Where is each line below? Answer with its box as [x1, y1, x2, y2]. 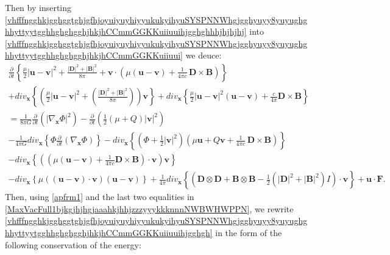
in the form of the [215, 226, 282, 239]
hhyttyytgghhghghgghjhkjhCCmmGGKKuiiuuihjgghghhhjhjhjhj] [5, 25, 247, 38]
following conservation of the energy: [5, 238, 141, 251]
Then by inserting [5, 1, 72, 13]
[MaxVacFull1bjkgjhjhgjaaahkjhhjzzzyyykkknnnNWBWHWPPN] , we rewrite [5, 202, 294, 215]
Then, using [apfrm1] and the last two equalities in [5, 190, 194, 203]
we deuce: [185, 49, 222, 62]
